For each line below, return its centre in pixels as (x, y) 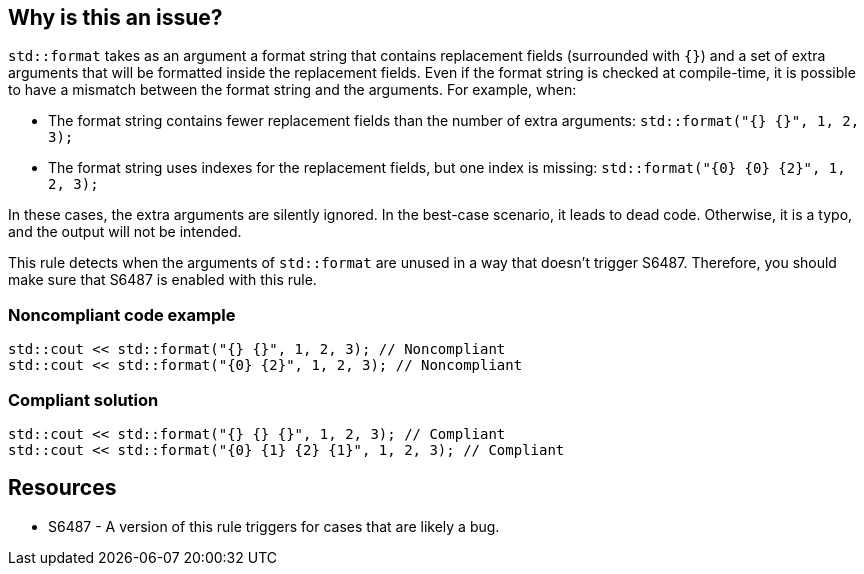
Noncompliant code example (122, 314)
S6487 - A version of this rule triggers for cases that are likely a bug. (274, 526)
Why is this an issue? (115, 17)
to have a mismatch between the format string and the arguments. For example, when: (292, 90)
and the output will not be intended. (125, 232)
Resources (62, 488)
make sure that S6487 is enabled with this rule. (162, 280)
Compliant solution (83, 399)
